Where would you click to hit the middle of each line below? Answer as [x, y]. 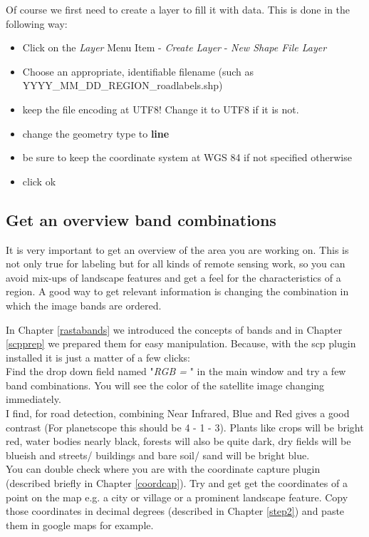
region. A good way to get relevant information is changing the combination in [177, 291]
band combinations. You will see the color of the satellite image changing [165, 385]
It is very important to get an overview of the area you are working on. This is [177, 249]
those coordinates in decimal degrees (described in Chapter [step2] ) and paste [175, 511]
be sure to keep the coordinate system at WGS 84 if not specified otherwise [187, 157]
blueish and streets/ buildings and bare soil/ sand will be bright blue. [158, 455]
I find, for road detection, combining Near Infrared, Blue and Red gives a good [178, 413]
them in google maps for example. [80, 525]
